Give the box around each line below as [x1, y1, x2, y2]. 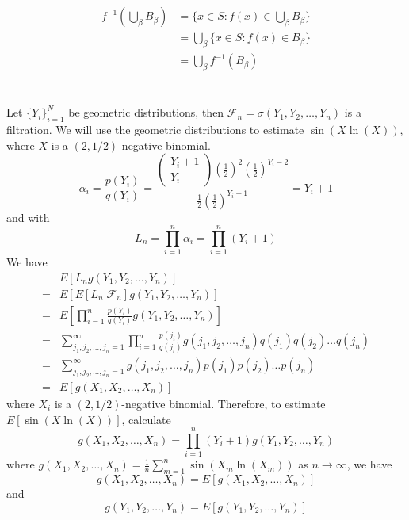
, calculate [121, 411, 171, 427]
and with [6, 208, 50, 225]
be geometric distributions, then [68, 104, 224, 120]
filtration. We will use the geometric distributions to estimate [6, 121, 304, 138]
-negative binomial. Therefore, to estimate [121, 395, 326, 411]
